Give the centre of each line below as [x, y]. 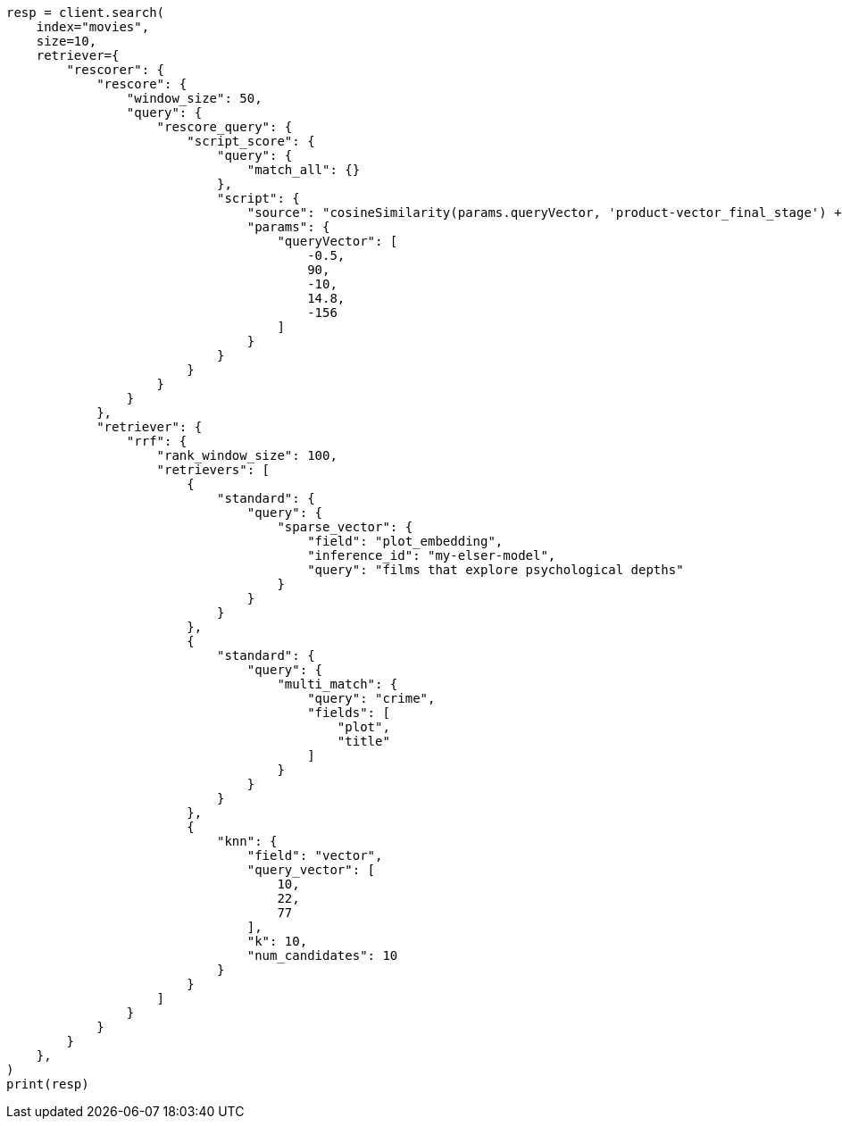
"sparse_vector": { [345, 527]
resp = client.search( [86, 13]
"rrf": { [157, 441]
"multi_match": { [338, 684]
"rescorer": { [116, 70]
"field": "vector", [315, 855]
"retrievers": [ [213, 470]
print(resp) [48, 1084]
